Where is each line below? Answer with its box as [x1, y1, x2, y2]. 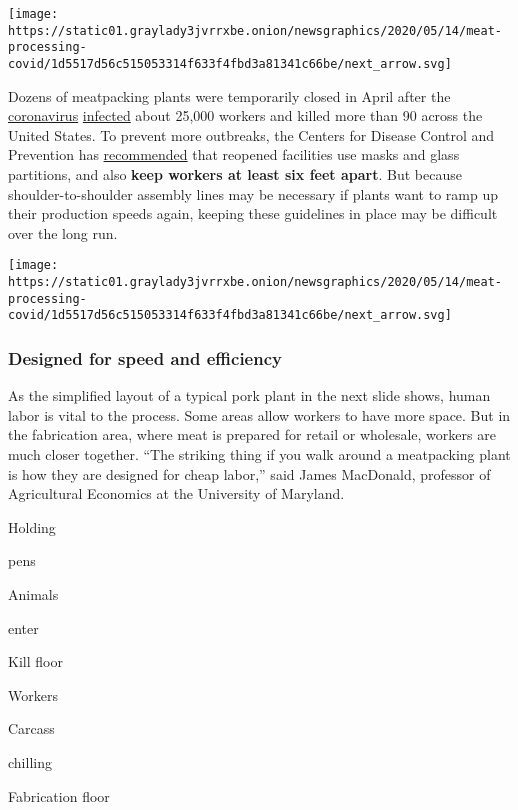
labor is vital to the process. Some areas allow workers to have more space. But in [8, 404, 511, 425]
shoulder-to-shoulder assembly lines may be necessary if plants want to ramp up [8, 183, 498, 204]
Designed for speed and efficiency [8, 345, 282, 370]
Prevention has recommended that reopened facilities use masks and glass [8, 144, 460, 165]
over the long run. [8, 222, 118, 243]
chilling [8, 751, 52, 772]
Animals [8, 583, 59, 604]
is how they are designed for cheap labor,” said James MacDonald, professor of [8, 463, 491, 484]
